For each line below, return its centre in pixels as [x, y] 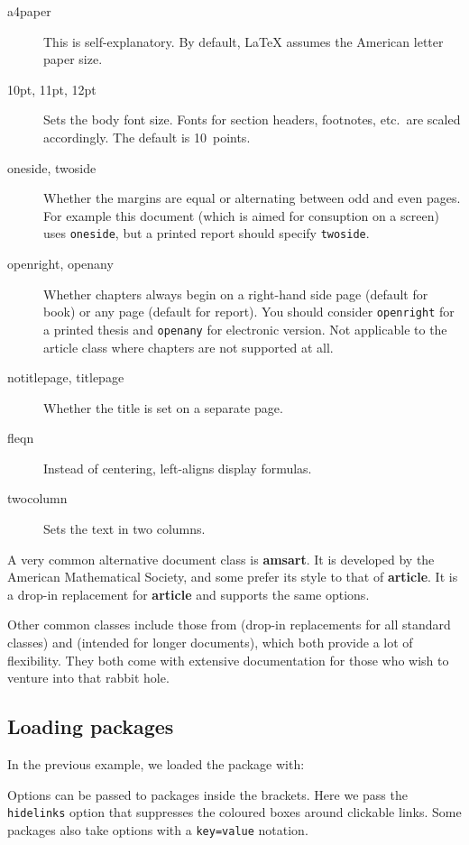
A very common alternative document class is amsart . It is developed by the [221, 559]
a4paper [29, 11]
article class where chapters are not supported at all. [189, 347]
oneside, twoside [52, 167]
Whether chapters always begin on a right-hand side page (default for [236, 294]
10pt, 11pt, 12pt [52, 89]
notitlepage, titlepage [66, 377]
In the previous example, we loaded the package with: [156, 764]
